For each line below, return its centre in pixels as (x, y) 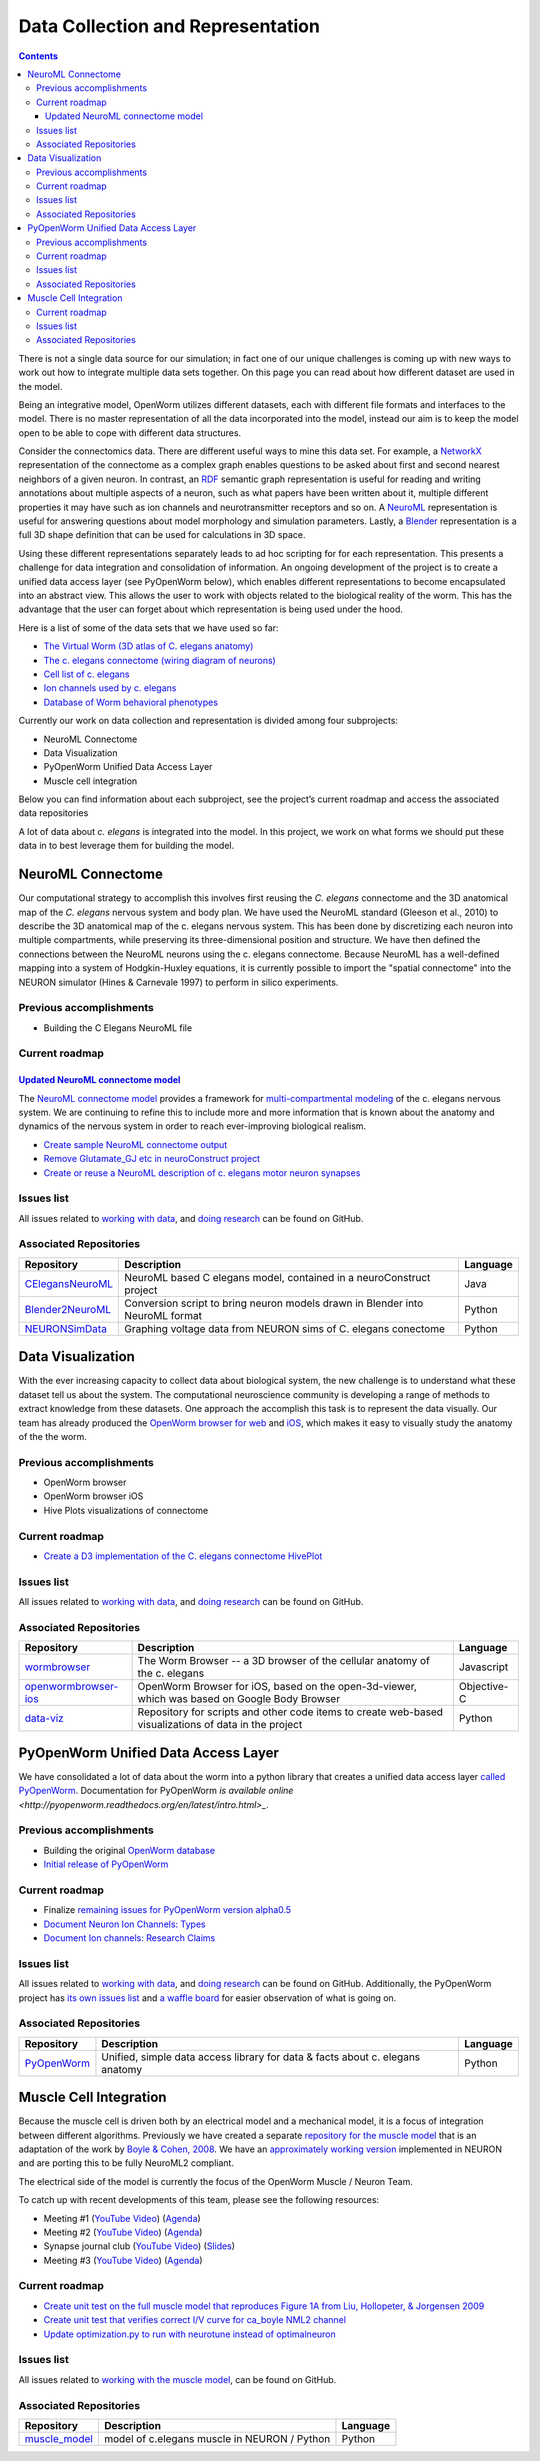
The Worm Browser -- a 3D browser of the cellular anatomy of (283, 1661)
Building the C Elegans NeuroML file (118, 1027)
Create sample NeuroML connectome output (135, 1144)
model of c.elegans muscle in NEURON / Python (217, 2438)
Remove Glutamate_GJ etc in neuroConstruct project (151, 1159)
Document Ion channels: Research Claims (129, 1938)
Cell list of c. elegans (86, 674)
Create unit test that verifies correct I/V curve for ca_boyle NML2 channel (195, 2320)
